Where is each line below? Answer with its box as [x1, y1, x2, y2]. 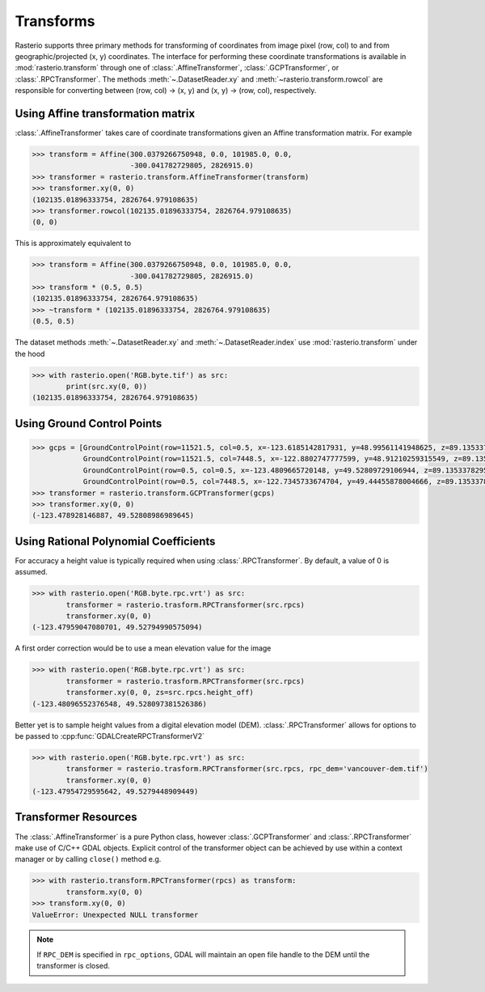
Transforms [15, 12, 96, 30]
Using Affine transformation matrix [15, 106, 196, 121]
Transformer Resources [15, 810, 137, 825]
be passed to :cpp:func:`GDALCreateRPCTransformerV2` [15, 731, 205, 740]
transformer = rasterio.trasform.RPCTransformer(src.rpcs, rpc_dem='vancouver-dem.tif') [65, 765, 428, 774]
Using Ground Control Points [15, 417, 162, 430]
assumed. [15, 567, 48, 577]
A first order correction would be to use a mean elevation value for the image [15, 643, 272, 653]
